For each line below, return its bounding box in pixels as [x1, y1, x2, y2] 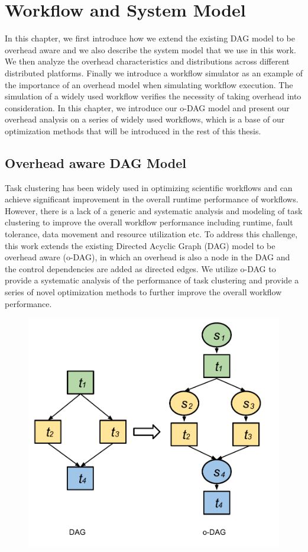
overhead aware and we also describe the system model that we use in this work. [5, 43, 296, 56]
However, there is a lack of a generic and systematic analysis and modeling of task [5, 204, 303, 217]
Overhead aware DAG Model [5, 153, 186, 172]
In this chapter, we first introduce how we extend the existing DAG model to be [5, 32, 295, 44]
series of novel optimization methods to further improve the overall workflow [5, 286, 282, 298]
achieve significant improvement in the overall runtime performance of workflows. [5, 193, 299, 205]
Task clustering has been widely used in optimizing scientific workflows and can [5, 181, 293, 193]
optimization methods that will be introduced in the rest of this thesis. [5, 124, 261, 137]
